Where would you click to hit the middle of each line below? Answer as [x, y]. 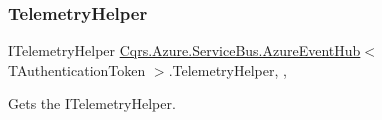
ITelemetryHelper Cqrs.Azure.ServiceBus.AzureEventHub [184, 50]
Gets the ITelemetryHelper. [92, 103]
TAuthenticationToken [77, 69]
